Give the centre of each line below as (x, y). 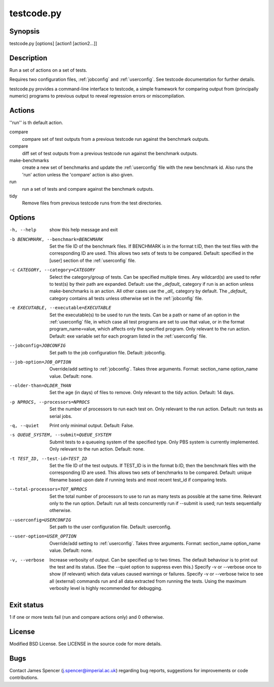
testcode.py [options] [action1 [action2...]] (53, 44)
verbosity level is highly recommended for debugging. (106, 588)
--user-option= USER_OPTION (43, 536)
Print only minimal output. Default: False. (92, 426)
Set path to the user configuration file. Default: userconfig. (110, 527)
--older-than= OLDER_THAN (40, 386)
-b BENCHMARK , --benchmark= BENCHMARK (56, 239)
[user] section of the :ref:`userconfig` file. (93, 260)
